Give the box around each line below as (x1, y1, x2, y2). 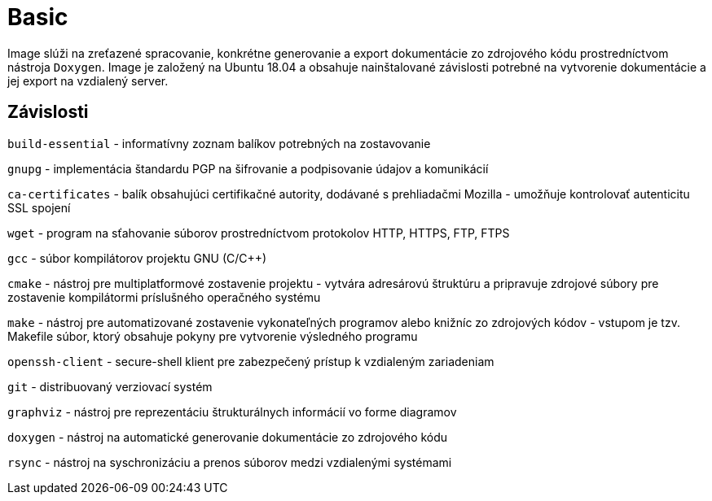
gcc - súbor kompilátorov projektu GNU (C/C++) (7, 250, 267, 265)
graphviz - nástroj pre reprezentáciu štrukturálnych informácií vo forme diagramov (7, 404, 457, 419)
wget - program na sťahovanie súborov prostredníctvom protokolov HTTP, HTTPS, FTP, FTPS (7, 225, 510, 240)
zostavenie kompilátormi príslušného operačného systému (7, 290, 321, 304)
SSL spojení (7, 200, 71, 215)
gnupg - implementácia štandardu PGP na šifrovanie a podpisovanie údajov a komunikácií (7, 161, 489, 176)
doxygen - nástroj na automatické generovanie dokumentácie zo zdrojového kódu (7, 429, 448, 444)
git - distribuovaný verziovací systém (7, 379, 213, 394)
